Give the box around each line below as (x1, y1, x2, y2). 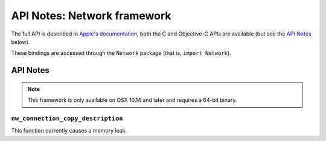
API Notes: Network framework (11, 9, 171, 22)
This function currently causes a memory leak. (11, 127, 127, 134)
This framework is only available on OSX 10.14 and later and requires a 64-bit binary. (27, 96, 237, 104)
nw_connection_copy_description (11, 114, 123, 122)
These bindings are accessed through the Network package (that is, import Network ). (11, 49, 232, 57)
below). (11, 38, 30, 45)
